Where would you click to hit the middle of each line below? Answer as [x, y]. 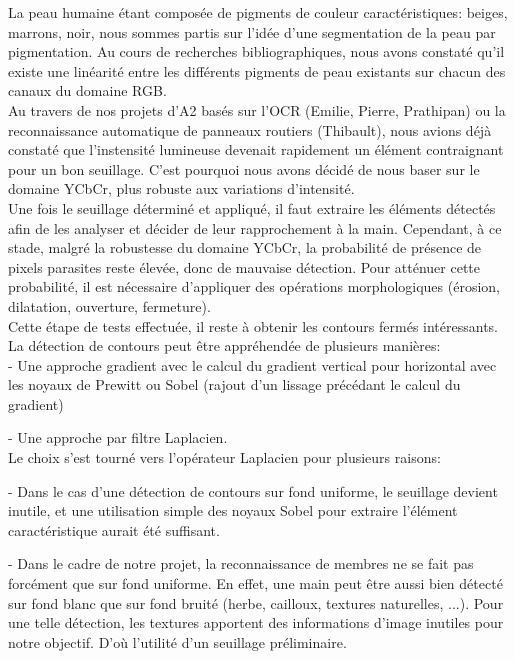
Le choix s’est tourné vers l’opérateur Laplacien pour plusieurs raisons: [224, 457]
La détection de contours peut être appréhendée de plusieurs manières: [224, 345]
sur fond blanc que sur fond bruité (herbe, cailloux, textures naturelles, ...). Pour [256, 602]
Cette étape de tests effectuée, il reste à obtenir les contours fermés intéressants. [253, 325]
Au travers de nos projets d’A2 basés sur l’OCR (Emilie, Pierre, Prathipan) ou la [257, 109]
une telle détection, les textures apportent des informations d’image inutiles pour [256, 622]
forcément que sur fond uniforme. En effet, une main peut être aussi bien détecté [255, 583]
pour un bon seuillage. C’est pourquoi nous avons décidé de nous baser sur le [244, 168]
